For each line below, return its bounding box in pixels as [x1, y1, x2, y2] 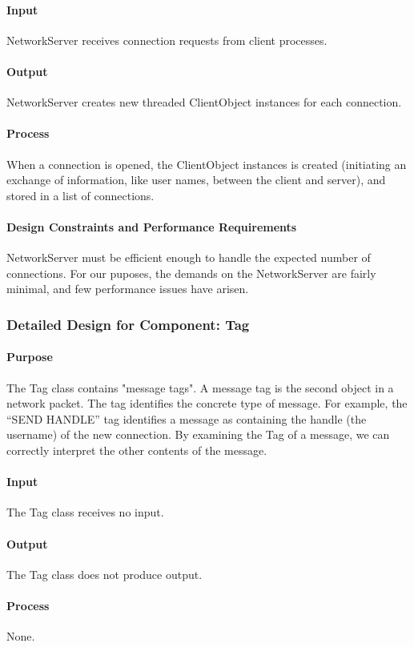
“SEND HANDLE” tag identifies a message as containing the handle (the [6, 410, 367, 427]
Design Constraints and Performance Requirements [6, 218, 297, 235]
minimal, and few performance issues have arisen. [6, 280, 249, 297]
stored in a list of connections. [6, 187, 155, 203]
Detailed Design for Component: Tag [6, 314, 250, 334]
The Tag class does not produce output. [6, 565, 203, 582]
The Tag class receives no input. [6, 504, 164, 520]
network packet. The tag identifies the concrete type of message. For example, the [6, 395, 408, 412]
